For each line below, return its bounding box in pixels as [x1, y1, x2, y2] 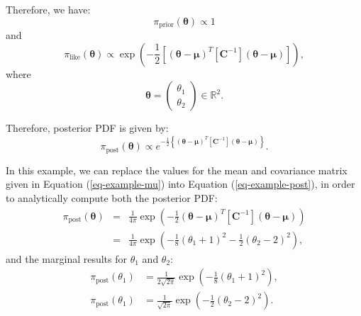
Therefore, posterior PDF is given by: [6, 120, 169, 135]
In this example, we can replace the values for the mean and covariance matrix [6, 162, 348, 177]
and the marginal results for [6, 251, 128, 266]
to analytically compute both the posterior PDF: [6, 190, 218, 205]
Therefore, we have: [6, 2, 91, 16]
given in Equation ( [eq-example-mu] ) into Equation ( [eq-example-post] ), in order [6, 176, 355, 191]
